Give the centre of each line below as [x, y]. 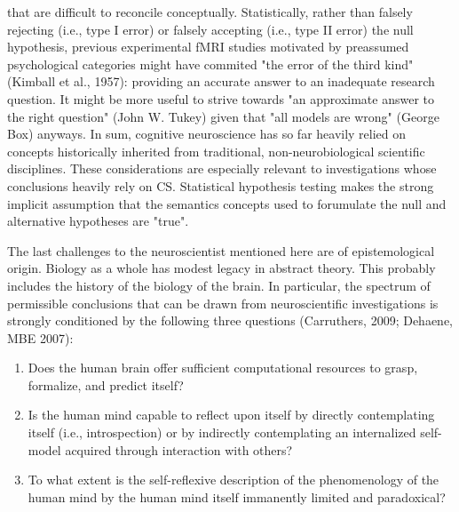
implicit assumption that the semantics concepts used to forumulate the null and [227, 203]
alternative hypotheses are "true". [98, 221]
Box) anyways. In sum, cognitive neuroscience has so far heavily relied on [207, 134]
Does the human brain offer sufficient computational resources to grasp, [223, 368]
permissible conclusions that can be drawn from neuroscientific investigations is [223, 303]
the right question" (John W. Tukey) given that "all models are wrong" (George [223, 116]
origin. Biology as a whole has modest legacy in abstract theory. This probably [222, 268]
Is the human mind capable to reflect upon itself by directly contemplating [231, 415]
